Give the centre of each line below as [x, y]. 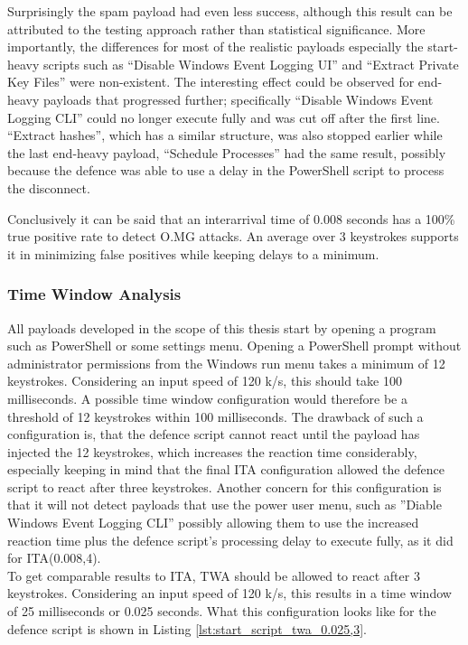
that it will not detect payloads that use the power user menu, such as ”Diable [225, 505]
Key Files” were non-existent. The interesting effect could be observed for [211, 82]
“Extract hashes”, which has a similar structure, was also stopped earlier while [225, 135]
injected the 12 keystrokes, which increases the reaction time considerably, [212, 451]
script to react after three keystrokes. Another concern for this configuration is [225, 486]
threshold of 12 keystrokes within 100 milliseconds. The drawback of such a [215, 416]
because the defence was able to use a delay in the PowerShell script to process [226, 170]
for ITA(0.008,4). [54, 558]
